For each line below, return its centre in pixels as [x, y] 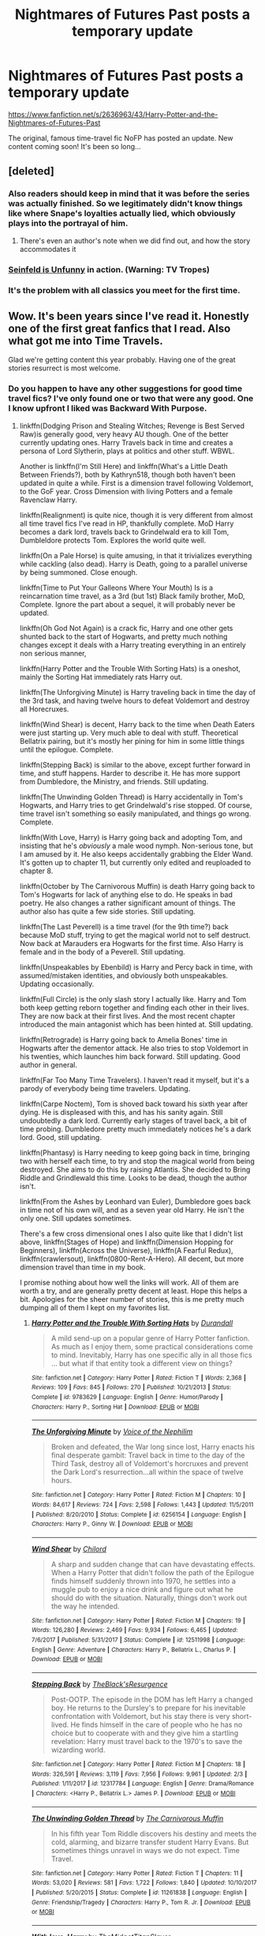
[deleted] [32, 171]
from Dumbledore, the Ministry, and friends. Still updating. [114, 781]
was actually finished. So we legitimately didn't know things [125, 204]
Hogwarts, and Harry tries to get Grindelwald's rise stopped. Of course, [136, 805]
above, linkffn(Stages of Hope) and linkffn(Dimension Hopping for [127, 1242]
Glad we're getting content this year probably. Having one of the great [122, 360]
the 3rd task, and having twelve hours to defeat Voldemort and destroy [134, 700]
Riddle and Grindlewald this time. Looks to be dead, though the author [133, 1177]
